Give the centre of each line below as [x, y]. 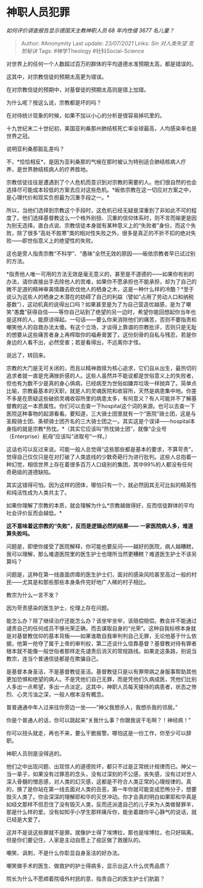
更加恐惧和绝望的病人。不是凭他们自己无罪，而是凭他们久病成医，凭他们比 [99, 679]
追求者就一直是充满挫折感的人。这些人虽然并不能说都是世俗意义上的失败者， [101, 375]
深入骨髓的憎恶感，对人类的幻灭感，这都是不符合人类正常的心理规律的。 [96, 781]
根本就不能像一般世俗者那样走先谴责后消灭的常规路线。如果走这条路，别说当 [101, 651]
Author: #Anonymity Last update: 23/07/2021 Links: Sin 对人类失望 [104, 43]
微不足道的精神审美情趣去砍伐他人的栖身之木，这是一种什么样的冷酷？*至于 [100, 289]
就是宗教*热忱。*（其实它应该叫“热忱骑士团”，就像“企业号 [95, 429]
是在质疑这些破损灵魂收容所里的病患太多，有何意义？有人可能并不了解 [104, 398]
